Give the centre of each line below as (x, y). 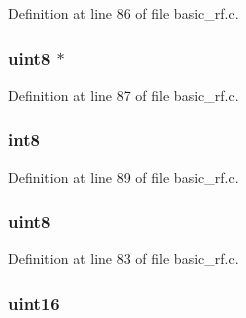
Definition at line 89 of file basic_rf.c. (123, 176)
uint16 (34, 302)
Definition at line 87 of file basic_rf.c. (123, 94)
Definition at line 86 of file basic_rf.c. (123, 13)
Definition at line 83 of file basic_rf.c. (123, 258)
